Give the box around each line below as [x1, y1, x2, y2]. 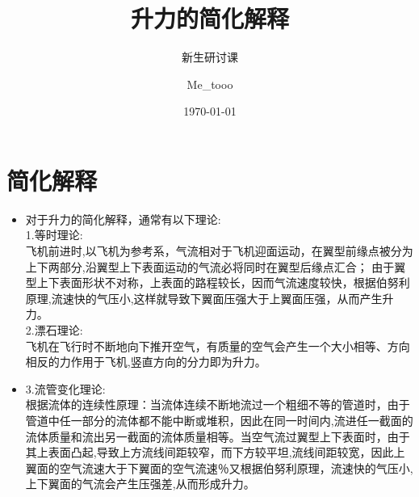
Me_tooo [186, 75, 233, 92]
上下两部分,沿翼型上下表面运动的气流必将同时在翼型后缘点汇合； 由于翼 [25, 258, 406, 275]
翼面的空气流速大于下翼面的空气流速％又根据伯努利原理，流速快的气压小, [25, 459, 413, 476]
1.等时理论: [25, 226, 83, 243]
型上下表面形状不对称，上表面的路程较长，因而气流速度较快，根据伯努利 [25, 274, 410, 291]
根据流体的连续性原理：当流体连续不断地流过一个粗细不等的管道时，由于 [25, 396, 410, 413]
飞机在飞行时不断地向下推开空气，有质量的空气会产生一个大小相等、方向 [25, 337, 410, 354]
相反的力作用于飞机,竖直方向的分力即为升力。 [25, 353, 266, 370]
